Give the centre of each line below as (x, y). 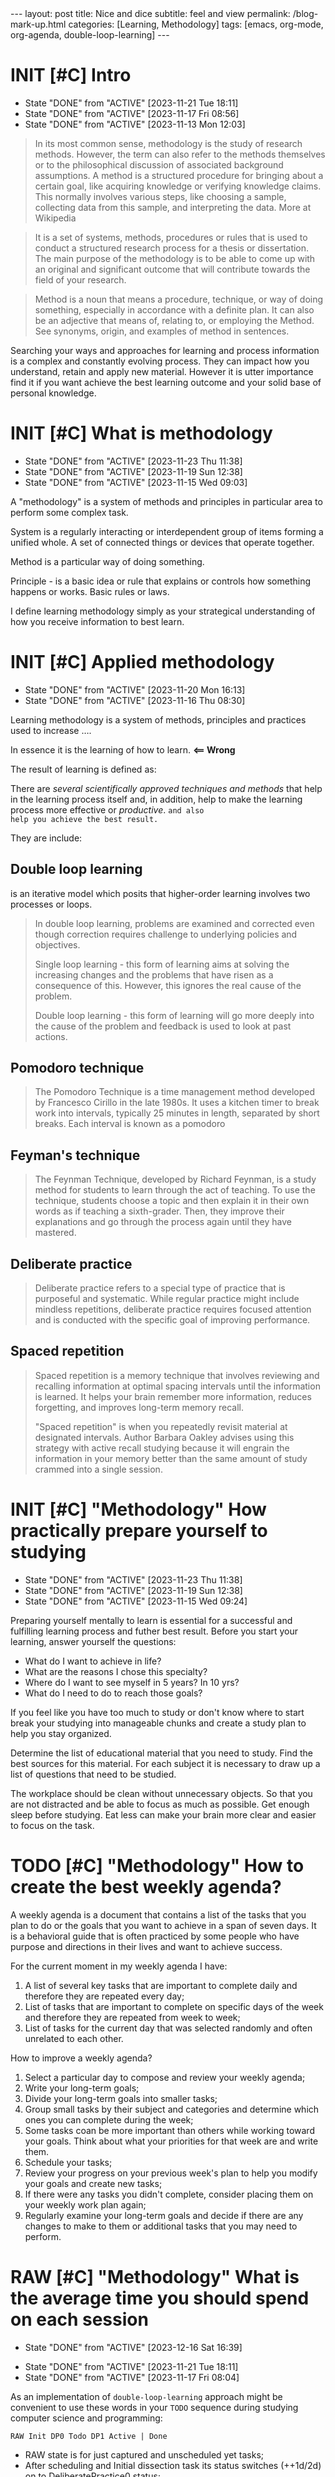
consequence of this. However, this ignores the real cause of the (168, 985)
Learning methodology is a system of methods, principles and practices (158, 719)
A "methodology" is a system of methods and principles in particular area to (166, 501)
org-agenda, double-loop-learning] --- (90, 35)
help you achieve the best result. (84, 819)
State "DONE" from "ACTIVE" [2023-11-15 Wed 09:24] (136, 1601)
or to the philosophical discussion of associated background (159, 164)
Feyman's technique (75, 1155)
